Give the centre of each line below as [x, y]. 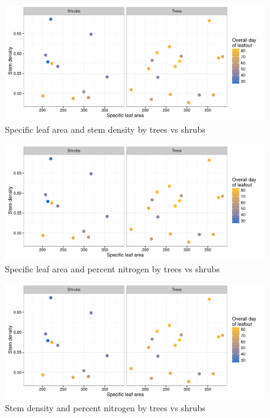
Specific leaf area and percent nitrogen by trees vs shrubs [113, 268]
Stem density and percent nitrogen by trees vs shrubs [105, 408]
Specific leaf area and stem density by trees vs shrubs [105, 129]
